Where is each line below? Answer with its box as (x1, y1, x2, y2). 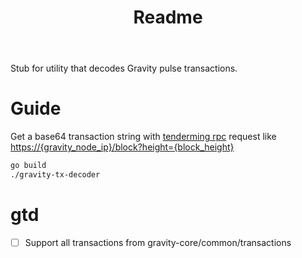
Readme (133, 6, 203, 29)
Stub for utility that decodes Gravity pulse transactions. (10, 62, 238, 75)
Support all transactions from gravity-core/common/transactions (24, 236, 292, 248)
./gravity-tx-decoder (10, 170, 101, 180)
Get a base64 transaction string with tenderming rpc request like (10, 131, 277, 143)
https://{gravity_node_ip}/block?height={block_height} (10, 141, 235, 153)
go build (10, 161, 47, 171)
